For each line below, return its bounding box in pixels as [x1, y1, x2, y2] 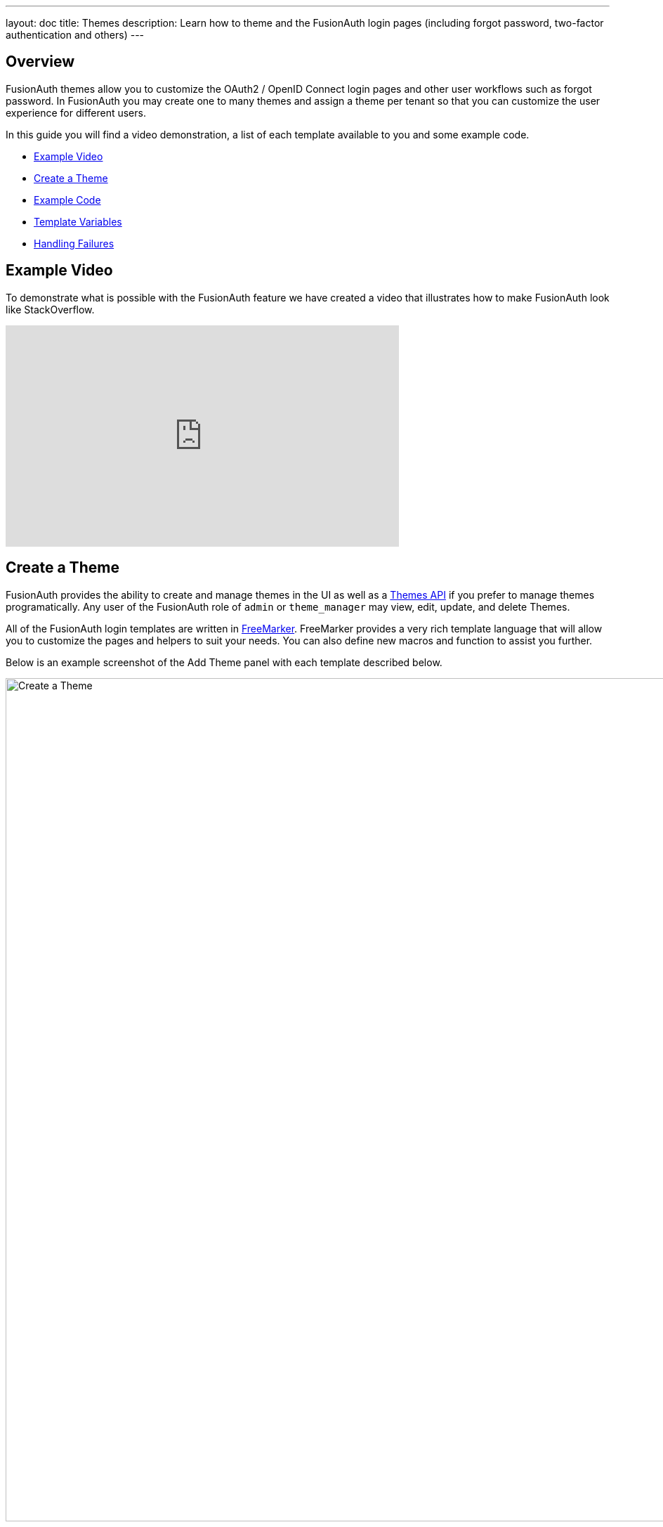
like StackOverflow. [6, 303, 95, 316]
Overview [6, 53, 75, 71]
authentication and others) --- [6, 29, 145, 41]
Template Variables [34, 215, 122, 228]
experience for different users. [6, 106, 146, 119]
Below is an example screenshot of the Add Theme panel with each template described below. [6, 656, 442, 668]
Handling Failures [34, 237, 114, 249]
